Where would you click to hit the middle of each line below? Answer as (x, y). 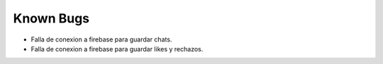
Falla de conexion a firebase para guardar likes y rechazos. (117, 49)
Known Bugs (51, 18)
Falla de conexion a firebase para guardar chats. (101, 39)
